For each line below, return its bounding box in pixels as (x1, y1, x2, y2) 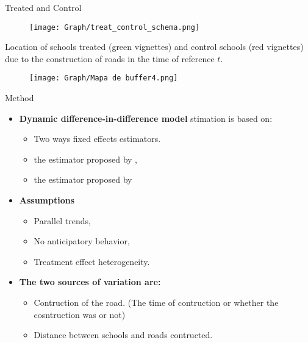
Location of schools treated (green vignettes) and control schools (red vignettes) (5, 40, 304, 53)
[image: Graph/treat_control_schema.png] (29, 23, 200, 32)
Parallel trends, (34, 214, 91, 227)
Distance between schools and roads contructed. (34, 328, 213, 341)
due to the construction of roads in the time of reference (5, 52, 215, 65)
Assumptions (19, 194, 75, 207)
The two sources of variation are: (19, 275, 161, 288)
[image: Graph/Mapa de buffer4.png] (29, 74, 178, 83)
